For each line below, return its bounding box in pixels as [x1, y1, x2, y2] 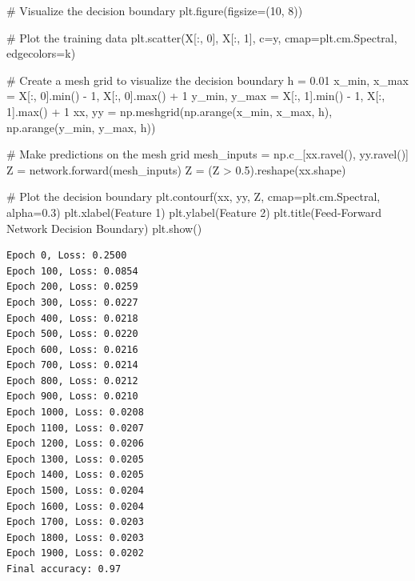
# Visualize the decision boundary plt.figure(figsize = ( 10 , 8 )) [6, 2, 303, 18]
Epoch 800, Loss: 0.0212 [6, 375, 138, 387]
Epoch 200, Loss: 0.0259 [6, 281, 138, 293]
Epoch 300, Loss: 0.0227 [6, 296, 138, 308]
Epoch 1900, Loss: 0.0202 [6, 547, 144, 559]
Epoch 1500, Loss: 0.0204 [6, 485, 144, 497]
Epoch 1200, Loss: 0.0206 [6, 438, 144, 450]
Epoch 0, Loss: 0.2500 [6, 250, 127, 262]
